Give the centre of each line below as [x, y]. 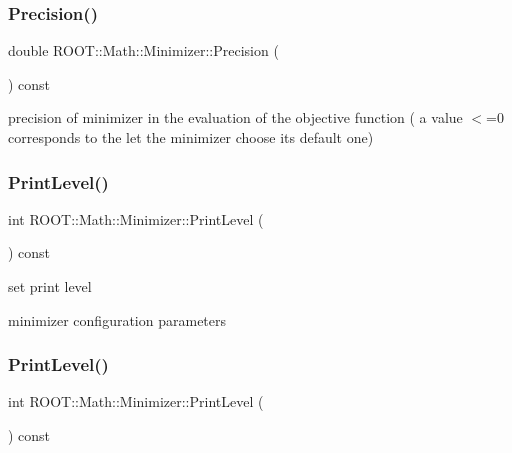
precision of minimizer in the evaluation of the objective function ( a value [235, 117]
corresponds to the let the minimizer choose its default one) [191, 137]
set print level [50, 286]
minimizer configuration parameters [117, 319]
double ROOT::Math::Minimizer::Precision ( [143, 50]
